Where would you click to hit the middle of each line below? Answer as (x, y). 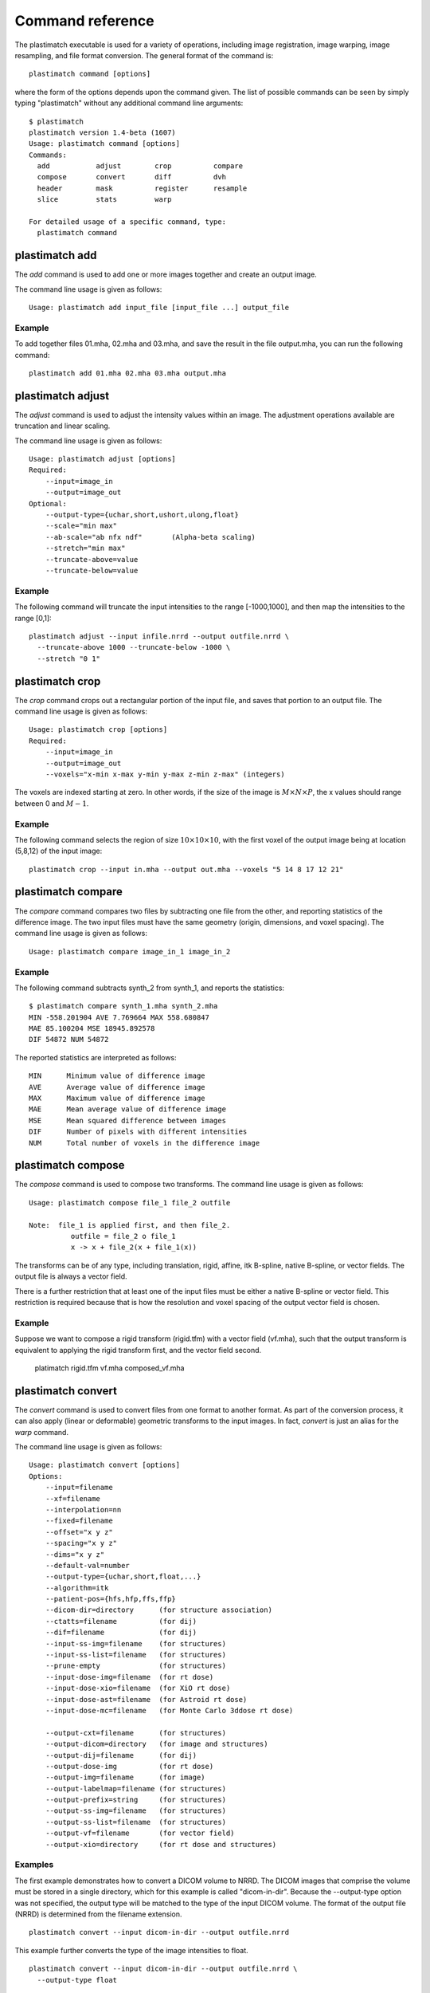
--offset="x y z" (79, 1532)
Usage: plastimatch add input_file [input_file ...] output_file (159, 308)
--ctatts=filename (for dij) (121, 1621)
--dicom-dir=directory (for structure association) (158, 1610)
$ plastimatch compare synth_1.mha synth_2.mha (123, 1006)
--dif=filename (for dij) (121, 1633)
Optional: (48, 503)
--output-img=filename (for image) (125, 1777)
